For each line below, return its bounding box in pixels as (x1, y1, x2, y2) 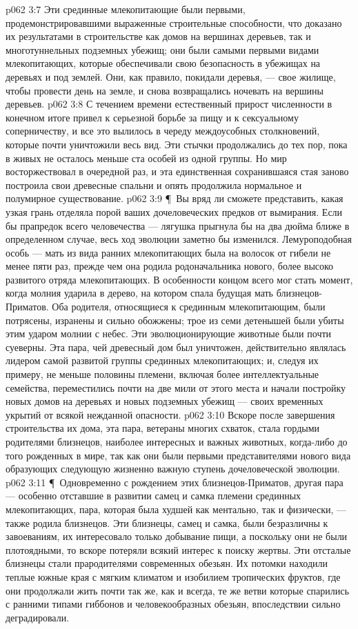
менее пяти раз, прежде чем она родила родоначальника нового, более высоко (6, 259, 334, 273)
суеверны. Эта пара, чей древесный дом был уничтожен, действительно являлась (6, 339, 346, 354)
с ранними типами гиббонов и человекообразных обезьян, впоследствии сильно (6, 597, 341, 611)
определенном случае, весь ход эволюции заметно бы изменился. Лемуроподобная (6, 232, 352, 246)
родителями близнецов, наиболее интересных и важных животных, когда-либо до (6, 435, 348, 448)
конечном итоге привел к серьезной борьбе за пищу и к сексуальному (6, 110, 299, 124)
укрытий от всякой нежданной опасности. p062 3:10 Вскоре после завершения (6, 407, 335, 421)
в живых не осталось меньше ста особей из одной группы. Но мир (6, 150, 287, 165)
